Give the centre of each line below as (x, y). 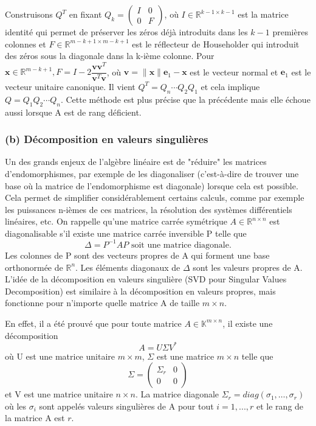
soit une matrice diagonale (180, 245)
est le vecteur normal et (234, 72)
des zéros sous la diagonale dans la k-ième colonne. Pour (110, 56)
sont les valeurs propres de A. (248, 267)
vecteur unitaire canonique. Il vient (70, 86)
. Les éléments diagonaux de (128, 267)
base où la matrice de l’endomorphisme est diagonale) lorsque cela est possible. (152, 185)
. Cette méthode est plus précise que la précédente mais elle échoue (185, 99)
